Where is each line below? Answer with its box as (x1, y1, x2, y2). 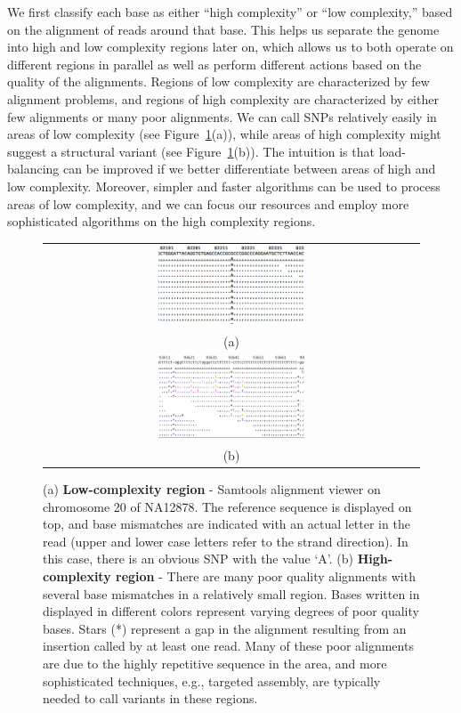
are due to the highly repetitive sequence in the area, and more (43, 654, 387, 673)
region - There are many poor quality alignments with (116, 567, 416, 586)
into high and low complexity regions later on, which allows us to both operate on (7, 37, 454, 56)
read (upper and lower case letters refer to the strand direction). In (43, 531, 408, 550)
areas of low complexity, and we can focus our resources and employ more (7, 194, 409, 213)
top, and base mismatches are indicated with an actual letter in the (43, 514, 410, 533)
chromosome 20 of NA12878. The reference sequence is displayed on (43, 497, 412, 515)
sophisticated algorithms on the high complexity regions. (7, 212, 316, 231)
